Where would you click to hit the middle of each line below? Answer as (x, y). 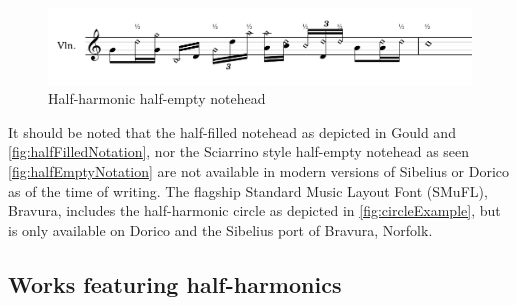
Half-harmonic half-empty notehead (157, 98)
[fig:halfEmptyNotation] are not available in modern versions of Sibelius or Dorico (258, 170)
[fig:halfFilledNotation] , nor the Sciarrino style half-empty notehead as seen (239, 151)
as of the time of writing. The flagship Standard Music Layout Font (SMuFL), (248, 190)
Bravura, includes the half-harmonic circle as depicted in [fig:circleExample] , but (254, 210)
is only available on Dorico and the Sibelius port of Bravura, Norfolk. (220, 229)
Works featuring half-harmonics (175, 283)
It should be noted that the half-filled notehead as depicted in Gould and (232, 131)
